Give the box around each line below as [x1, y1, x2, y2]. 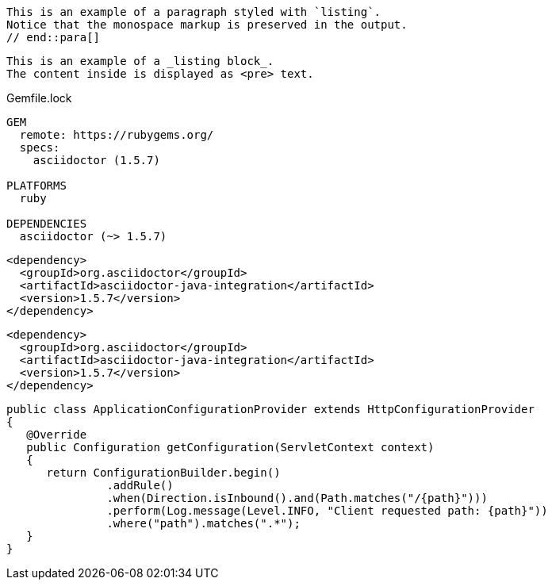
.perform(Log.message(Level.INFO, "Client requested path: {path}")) [106, 504, 548, 517]
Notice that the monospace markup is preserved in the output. [6, 18, 408, 31]
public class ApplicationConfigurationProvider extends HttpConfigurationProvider [6, 403, 535, 416]
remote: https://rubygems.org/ [19, 128, 214, 141]
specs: [19, 141, 60, 154]
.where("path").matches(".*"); [106, 517, 301, 530]
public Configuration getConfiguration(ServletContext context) [26, 441, 435, 454]
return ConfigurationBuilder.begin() [46, 466, 281, 479]
